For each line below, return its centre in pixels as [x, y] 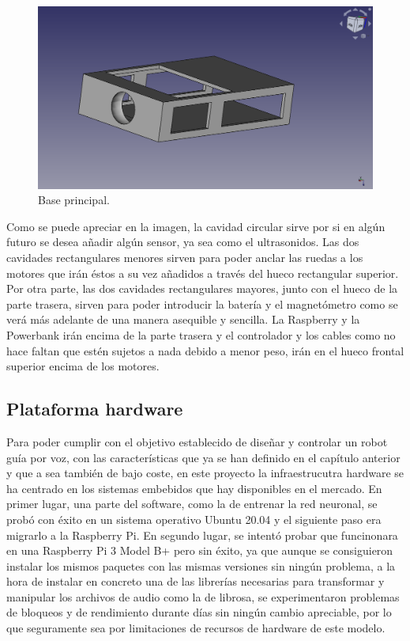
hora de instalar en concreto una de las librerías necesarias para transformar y [196, 581]
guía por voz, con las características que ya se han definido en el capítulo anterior [203, 457]
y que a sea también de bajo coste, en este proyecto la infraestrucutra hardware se [205, 473]
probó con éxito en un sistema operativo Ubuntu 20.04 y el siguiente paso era [194, 519]
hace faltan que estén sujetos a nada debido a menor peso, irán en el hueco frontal [205, 350]
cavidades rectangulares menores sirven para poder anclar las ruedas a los [185, 257]
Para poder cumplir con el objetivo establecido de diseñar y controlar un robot [197, 441]
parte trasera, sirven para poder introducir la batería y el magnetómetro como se [202, 303]
